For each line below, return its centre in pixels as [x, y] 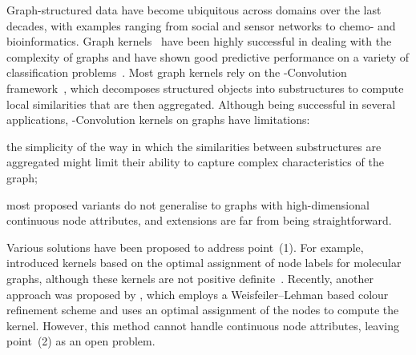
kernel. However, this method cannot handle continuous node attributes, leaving [203, 325]
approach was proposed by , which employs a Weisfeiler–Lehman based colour [198, 294]
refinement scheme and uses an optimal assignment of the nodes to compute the [203, 310]
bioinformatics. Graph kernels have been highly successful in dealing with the [199, 41]
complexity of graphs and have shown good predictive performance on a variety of [208, 56]
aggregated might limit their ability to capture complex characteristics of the [195, 162]
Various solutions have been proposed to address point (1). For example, [185, 247]
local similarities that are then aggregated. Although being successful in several [201, 104]
